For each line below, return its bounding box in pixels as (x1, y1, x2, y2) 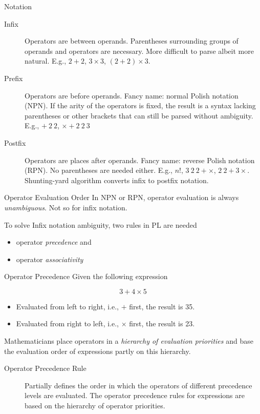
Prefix (4, 72, 23, 83)
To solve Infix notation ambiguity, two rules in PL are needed (4, 219, 197, 230)
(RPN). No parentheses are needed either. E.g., (25, 165, 173, 175)
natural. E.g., (25, 55, 67, 66)
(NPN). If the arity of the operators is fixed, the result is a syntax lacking (25, 100, 256, 111)
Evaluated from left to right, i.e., (16, 301, 119, 311)
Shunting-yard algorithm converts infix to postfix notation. (25, 174, 209, 185)
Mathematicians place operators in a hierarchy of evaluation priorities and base (4, 336, 253, 346)
